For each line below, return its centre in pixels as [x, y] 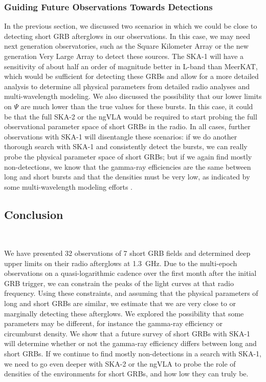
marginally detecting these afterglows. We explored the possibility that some [124, 313]
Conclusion [34, 214]
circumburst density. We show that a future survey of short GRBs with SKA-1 [127, 333]
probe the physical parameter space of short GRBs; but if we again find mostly [128, 156]
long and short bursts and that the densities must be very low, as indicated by [127, 177]
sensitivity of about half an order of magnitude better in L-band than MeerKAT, [131, 66]
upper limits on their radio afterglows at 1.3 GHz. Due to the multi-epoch [121, 263]
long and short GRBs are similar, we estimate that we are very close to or [120, 303]
